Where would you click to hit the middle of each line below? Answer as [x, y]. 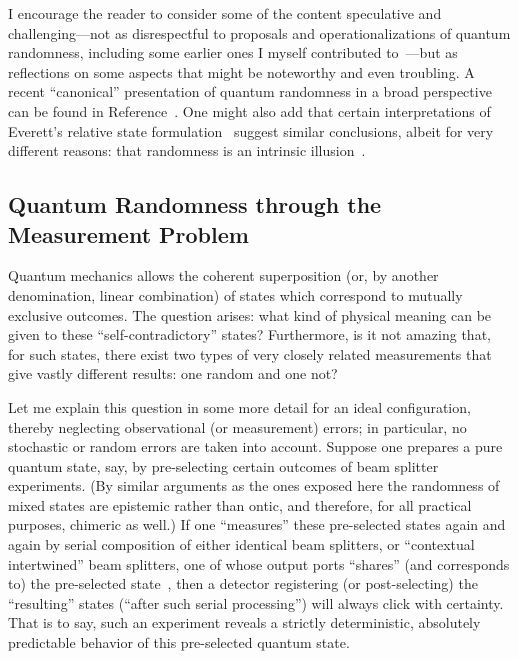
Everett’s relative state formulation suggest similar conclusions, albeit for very [251, 130]
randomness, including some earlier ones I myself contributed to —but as [233, 52]
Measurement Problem [128, 233]
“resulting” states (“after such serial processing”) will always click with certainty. [256, 602]
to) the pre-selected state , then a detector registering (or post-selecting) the [243, 583]
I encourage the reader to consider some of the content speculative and [225, 13]
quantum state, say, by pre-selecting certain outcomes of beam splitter [223, 465]
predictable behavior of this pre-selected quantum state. [179, 642]
